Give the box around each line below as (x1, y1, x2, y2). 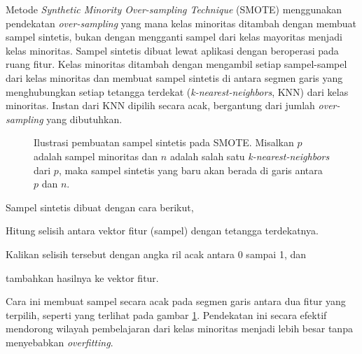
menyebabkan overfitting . (6, 334, 113, 349)
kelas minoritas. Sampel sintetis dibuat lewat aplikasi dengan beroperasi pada (6, 43, 339, 57)
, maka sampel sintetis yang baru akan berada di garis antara (58, 162, 323, 177)
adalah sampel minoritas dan (34, 148, 158, 163)
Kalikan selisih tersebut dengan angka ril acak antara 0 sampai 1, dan (6, 246, 307, 261)
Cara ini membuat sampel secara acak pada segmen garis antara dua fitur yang (6, 294, 346, 309)
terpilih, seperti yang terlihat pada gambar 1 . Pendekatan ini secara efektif (6, 307, 327, 322)
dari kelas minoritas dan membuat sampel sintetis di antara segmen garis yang (6, 70, 343, 85)
